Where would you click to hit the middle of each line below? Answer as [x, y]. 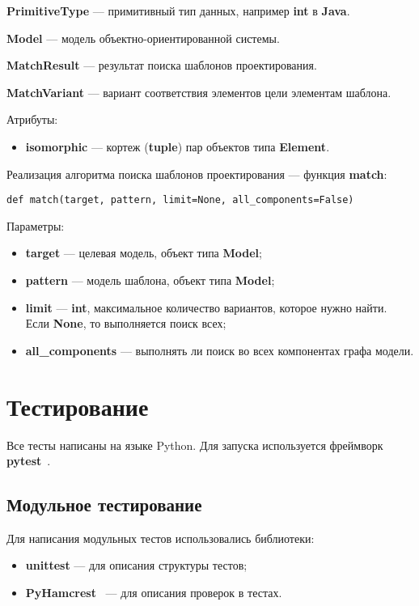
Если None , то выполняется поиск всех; [126, 323]
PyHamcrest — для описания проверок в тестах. [154, 593]
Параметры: [36, 225]
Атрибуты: [32, 119]
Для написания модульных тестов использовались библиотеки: [161, 538]
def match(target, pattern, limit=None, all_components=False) [180, 200]
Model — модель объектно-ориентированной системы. [143, 38]
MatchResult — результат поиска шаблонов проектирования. [162, 65]
